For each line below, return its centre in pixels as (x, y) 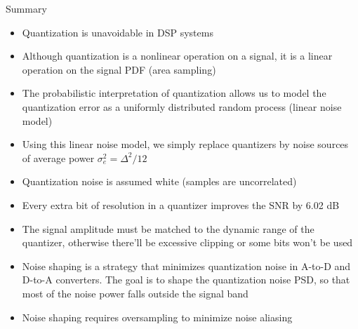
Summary (26, 8)
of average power (58, 157)
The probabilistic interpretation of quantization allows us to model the (174, 93)
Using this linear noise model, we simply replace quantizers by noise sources (185, 144)
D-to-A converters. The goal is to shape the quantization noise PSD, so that (186, 280)
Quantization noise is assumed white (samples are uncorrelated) (159, 181)
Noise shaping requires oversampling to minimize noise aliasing (157, 317)
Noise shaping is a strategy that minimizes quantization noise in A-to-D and (186, 266)
